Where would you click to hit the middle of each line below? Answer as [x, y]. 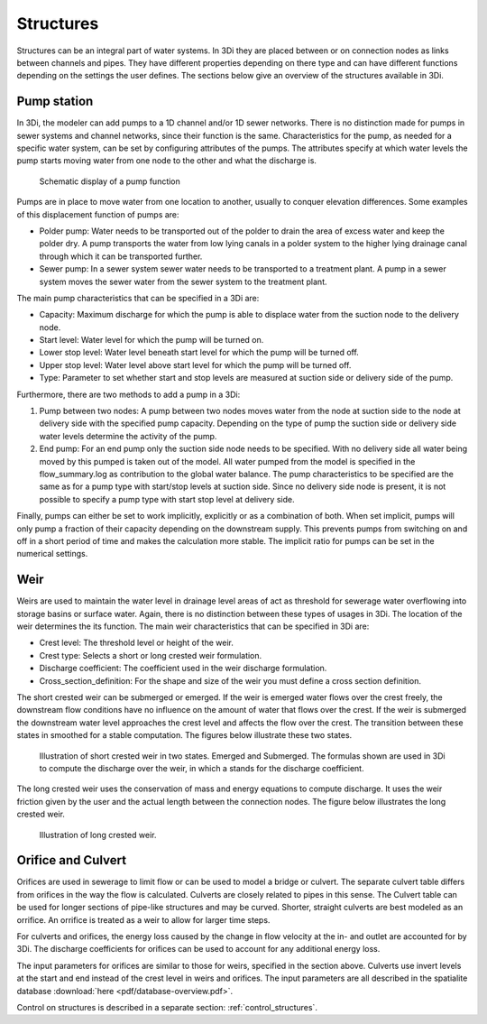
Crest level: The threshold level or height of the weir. [137, 643]
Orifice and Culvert [71, 860]
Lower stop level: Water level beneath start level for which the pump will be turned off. [199, 353]
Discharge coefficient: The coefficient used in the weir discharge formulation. [183, 669]
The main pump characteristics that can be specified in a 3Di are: [138, 298]
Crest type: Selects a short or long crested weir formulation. [151, 655]
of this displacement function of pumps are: [98, 214]
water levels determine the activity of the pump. [128, 436]
